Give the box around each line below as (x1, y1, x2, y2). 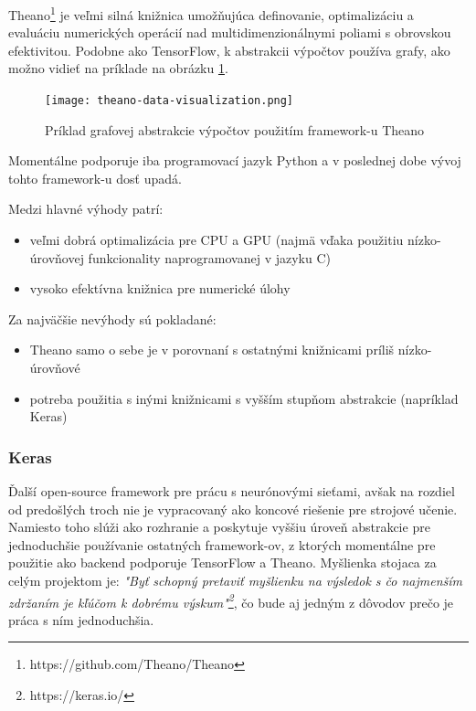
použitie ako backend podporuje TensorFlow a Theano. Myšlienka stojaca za (8, 553, 437, 572)
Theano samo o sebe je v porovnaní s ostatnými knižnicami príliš (29, 340, 395, 359)
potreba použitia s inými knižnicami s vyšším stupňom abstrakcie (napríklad (29, 388, 459, 408)
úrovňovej (29, 248, 84, 267)
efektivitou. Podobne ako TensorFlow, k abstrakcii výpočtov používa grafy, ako (8, 40, 450, 59)
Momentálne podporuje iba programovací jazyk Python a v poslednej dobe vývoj (8, 151, 461, 170)
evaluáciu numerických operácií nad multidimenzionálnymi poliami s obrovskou (8, 23, 451, 42)
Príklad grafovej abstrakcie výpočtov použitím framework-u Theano (45, 120, 425, 139)
